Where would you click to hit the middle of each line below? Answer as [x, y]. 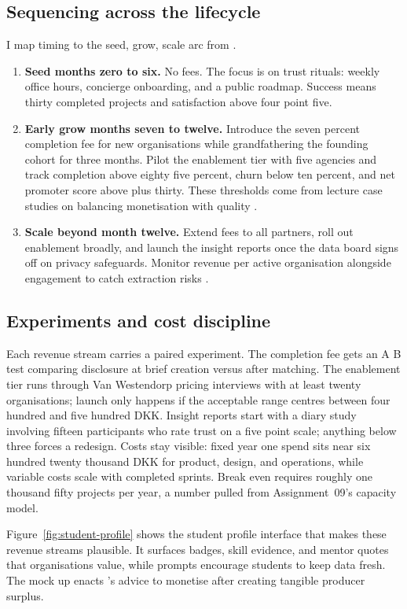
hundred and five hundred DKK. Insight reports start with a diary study [181, 415]
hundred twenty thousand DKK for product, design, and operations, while [185, 461]
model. [22, 507]
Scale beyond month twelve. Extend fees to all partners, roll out [189, 232]
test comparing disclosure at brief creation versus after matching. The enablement [203, 369]
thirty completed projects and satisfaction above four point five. [178, 101]
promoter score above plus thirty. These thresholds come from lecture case [203, 189]
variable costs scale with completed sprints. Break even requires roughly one [189, 476]
